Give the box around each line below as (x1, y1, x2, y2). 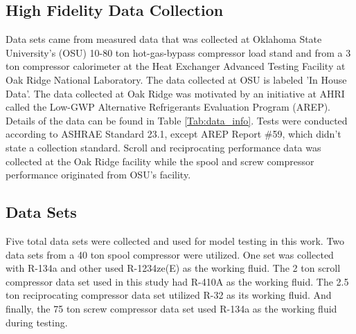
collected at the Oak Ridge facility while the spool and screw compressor (6, 154, 314, 168)
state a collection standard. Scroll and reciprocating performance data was (6, 140, 321, 154)
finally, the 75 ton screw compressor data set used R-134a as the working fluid (6, 301, 337, 315)
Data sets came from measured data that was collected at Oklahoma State (6, 32, 322, 46)
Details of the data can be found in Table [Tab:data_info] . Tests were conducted (6, 113, 348, 127)
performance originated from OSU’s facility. (6, 167, 191, 182)
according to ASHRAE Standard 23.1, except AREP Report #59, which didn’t (6, 127, 341, 141)
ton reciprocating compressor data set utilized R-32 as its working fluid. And (6, 288, 332, 302)
